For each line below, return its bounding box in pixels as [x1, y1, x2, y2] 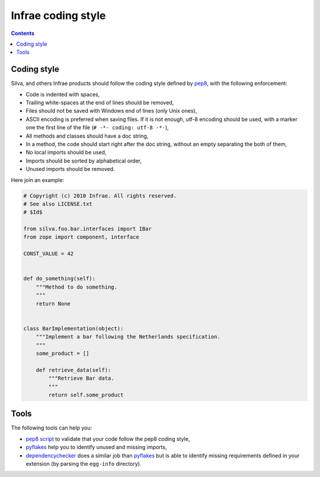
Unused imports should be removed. [25, 166, 115, 173]
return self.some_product [48, 392, 124, 398]
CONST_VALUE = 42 [23, 250, 74, 257]
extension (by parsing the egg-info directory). [25, 460, 142, 467]
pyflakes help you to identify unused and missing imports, [25, 444, 167, 451]
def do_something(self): [23, 275, 96, 282]
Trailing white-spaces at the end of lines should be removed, [25, 99, 174, 106]
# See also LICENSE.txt [23, 201, 93, 207]
